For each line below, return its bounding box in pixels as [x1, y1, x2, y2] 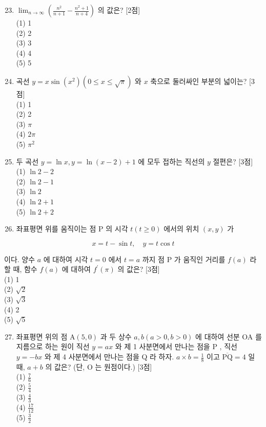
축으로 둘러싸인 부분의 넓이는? [150, 75, 247, 86]
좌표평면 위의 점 [16, 331, 68, 341]
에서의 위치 [163, 223, 199, 234]
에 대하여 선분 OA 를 [195, 331, 262, 341]
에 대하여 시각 [43, 253, 88, 264]
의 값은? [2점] [97, 5, 140, 15]
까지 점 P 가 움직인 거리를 [142, 253, 226, 264]
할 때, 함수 [4, 264, 37, 274]
